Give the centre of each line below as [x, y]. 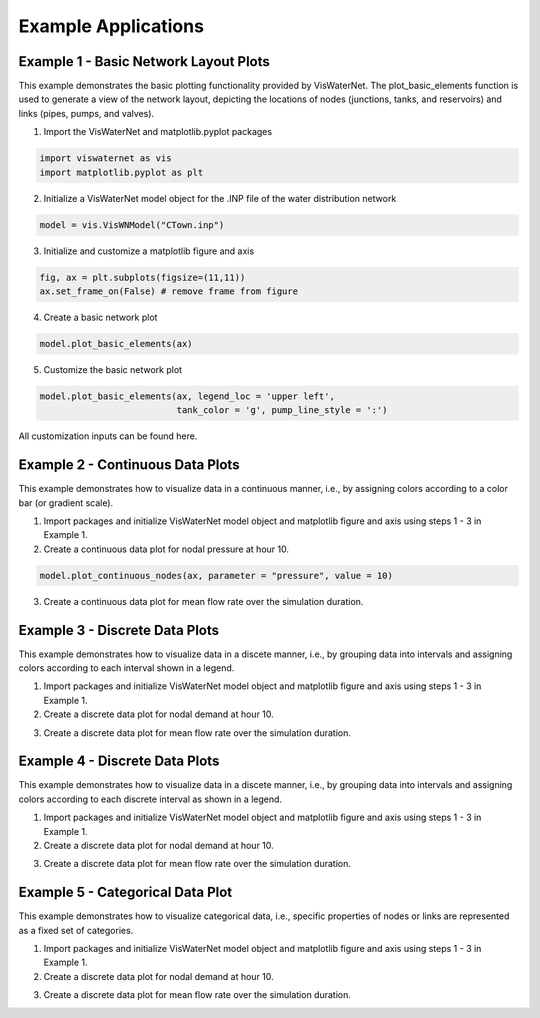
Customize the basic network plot [113, 369]
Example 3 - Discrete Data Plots [119, 630]
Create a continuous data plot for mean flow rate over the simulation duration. [203, 601]
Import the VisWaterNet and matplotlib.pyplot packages [158, 132]
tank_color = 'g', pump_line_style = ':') [282, 410]
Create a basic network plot [100, 317]
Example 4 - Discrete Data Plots [119, 761]
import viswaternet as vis [105, 158]
